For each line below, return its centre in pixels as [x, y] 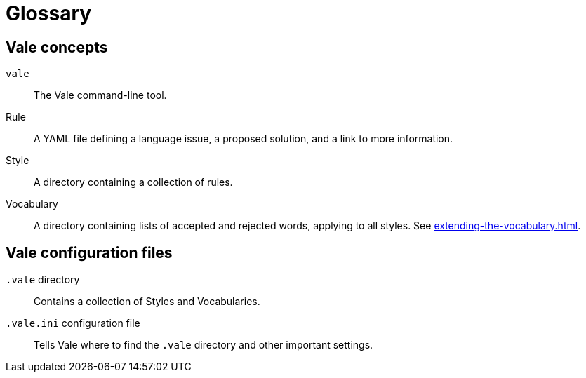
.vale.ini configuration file [73, 323]
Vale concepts [57, 47]
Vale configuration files [89, 252]
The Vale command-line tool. [100, 95]
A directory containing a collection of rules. [133, 182]
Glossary [49, 13]
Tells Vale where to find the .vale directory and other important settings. [204, 345]
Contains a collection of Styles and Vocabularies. [147, 302]
